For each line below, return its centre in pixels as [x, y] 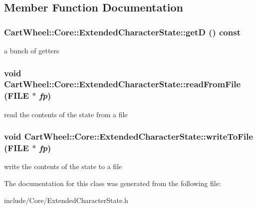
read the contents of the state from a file [66, 114]
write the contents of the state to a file [63, 166]
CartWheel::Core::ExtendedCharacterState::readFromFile [123, 84]
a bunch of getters [32, 50]
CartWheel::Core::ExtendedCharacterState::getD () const [122, 32]
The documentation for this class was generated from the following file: [113, 183]
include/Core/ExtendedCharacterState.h [66, 200]
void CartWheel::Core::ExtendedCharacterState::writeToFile [129, 136]
